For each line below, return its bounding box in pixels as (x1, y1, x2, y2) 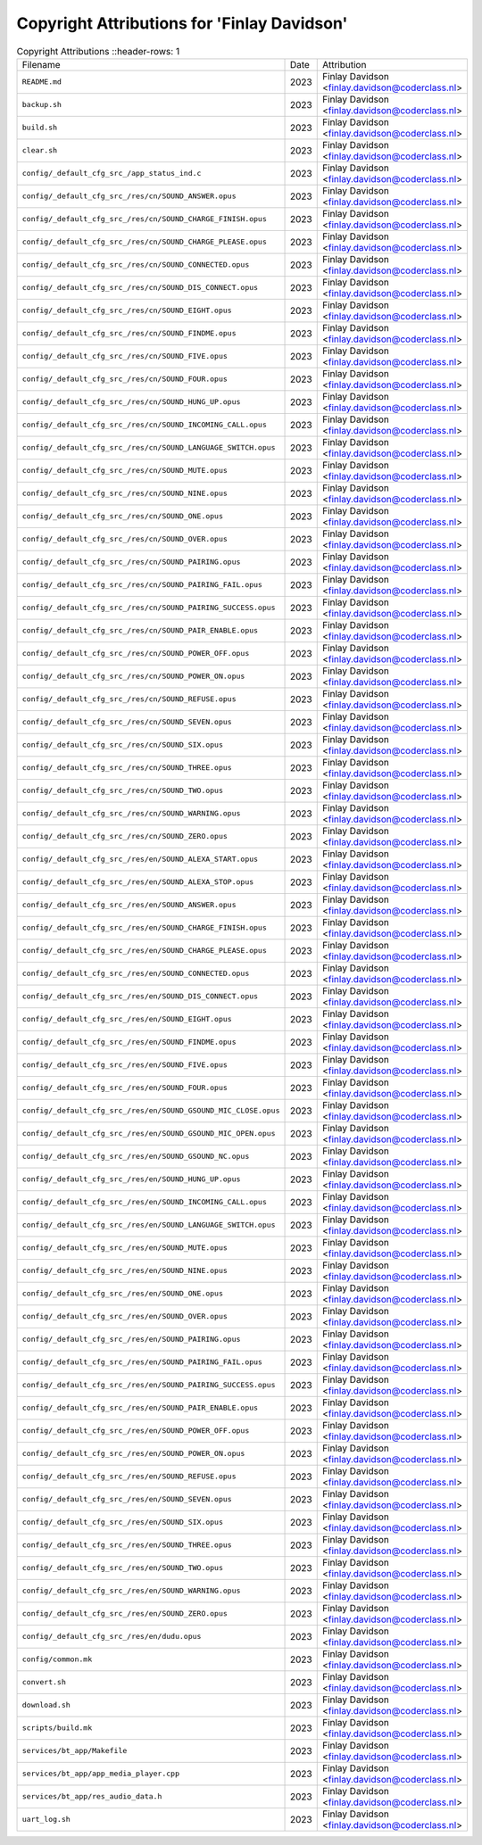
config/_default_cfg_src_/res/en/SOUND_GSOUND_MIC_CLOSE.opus (21, 1106, 280, 1115)
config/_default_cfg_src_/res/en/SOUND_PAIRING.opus (21, 1335, 241, 1344)
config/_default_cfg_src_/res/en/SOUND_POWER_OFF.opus (21, 1426, 250, 1435)
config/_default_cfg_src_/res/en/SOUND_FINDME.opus (21, 1038, 237, 1047)
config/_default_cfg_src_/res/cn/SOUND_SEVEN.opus (21, 717, 232, 727)
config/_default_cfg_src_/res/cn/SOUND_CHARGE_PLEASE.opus (21, 237, 268, 247)
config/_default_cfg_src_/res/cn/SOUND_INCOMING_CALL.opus (21, 420, 268, 430)
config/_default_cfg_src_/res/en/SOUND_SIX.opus (21, 1518, 223, 1527)
